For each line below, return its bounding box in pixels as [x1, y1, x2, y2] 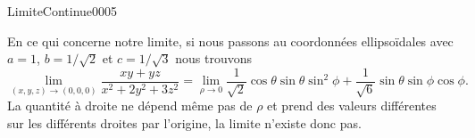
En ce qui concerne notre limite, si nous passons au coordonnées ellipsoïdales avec [7, 31, 454, 50]
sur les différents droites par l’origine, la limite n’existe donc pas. [7, 113, 362, 132]
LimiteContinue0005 [7, 2, 118, 20]
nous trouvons [175, 49, 253, 68]
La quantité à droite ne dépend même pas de [7, 96, 253, 115]
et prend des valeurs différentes [267, 96, 437, 115]
